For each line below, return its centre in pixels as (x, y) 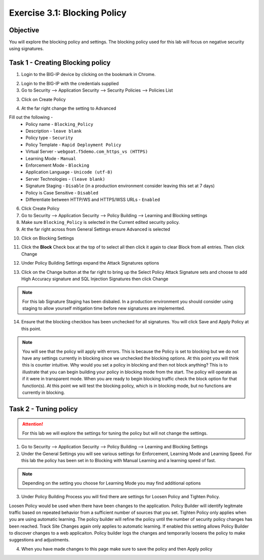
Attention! (33, 424)
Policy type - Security (49, 138)
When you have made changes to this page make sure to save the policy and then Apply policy (117, 549)
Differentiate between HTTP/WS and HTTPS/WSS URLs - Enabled (93, 199)
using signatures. (26, 49)
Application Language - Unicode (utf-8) (69, 172)
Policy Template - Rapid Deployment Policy (74, 145)
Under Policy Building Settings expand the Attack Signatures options (90, 263)
